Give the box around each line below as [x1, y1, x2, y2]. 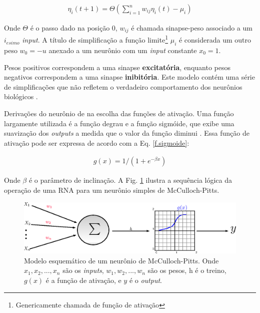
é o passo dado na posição [30, 23, 110, 33]
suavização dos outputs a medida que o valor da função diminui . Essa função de [4, 128, 249, 138]
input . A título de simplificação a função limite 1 [22, 33, 168, 45]
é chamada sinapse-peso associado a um [131, 23, 252, 33]
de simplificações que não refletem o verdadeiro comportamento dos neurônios [4, 81, 242, 92]
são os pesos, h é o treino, [147, 265, 226, 275]
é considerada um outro [178, 35, 251, 45]
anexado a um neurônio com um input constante [48, 45, 197, 55]
